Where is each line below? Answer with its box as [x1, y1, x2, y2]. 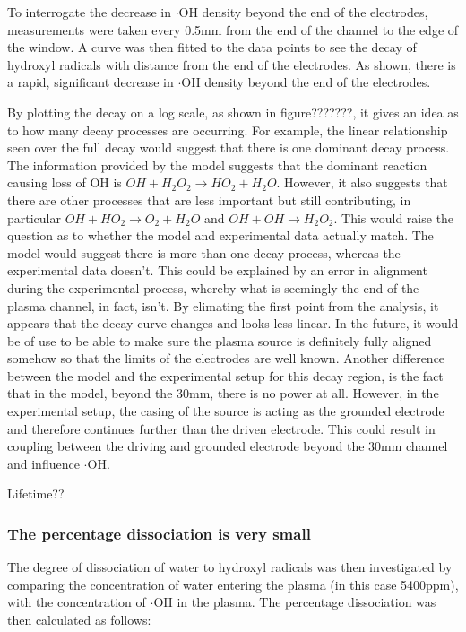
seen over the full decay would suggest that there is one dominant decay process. [7, 138, 450, 157]
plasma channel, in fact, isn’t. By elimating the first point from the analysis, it [7, 296, 439, 315]
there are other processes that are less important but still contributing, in [7, 190, 411, 209]
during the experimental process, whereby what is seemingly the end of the [7, 278, 419, 297]
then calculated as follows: [7, 610, 151, 629]
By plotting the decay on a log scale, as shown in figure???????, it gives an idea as [7, 102, 459, 121]
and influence [7, 454, 80, 472]
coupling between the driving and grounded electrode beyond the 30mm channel [7, 437, 448, 455]
